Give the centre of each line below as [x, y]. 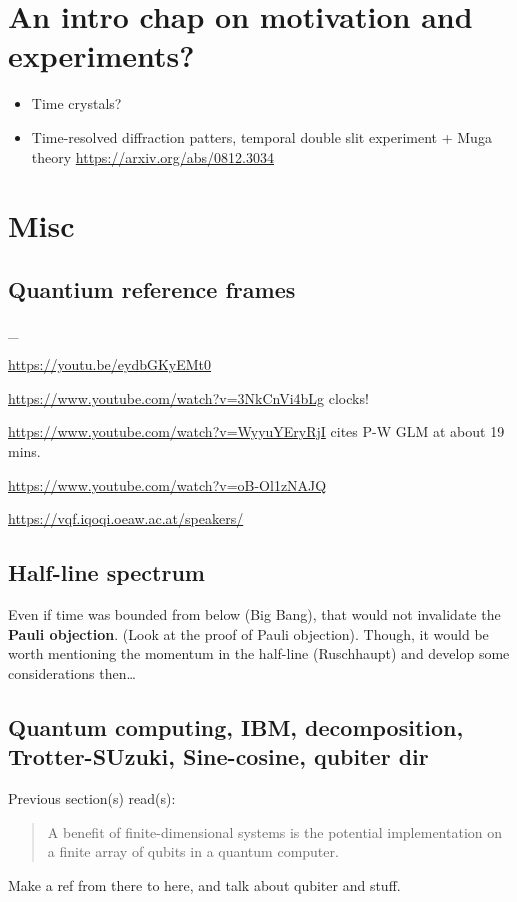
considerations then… [72, 672]
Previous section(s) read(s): [92, 798]
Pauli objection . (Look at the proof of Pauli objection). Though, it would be [248, 633]
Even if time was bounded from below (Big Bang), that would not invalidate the [254, 614]
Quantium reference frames [152, 288]
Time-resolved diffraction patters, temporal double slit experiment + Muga [261, 136]
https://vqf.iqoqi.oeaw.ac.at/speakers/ [126, 518]
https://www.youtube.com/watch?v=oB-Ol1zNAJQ [167, 484]
